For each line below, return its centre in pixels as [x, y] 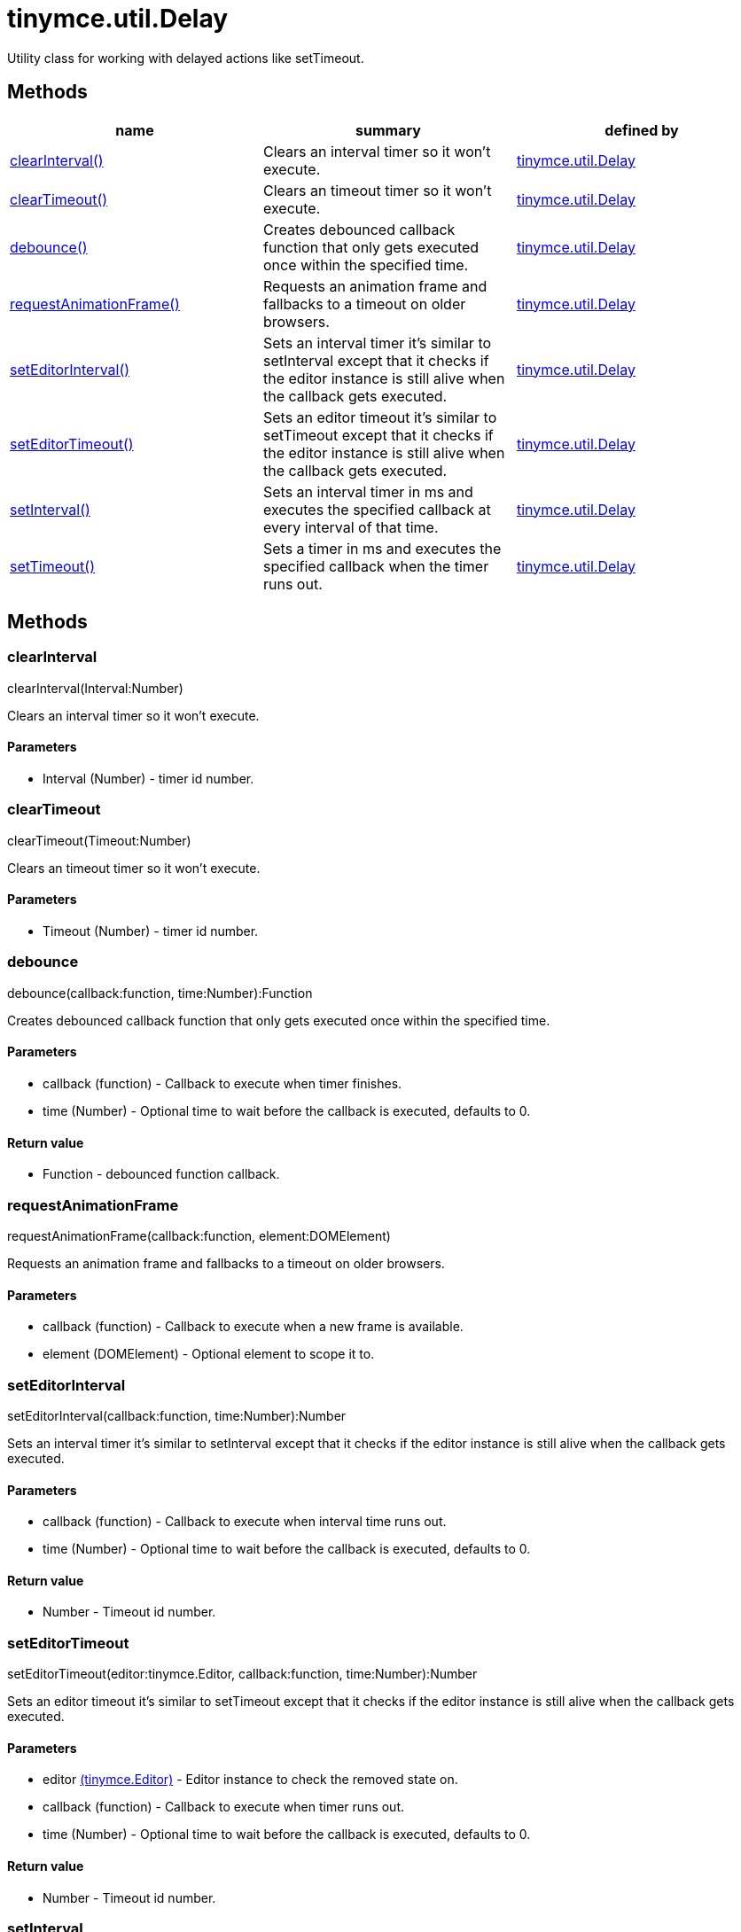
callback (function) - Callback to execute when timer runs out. [224, 1807]
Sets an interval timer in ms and [368, 491]
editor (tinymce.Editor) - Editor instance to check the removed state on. [250, 1780]
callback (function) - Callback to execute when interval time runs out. [245, 1522]
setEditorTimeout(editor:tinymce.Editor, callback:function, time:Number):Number [242, 1674]
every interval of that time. [351, 527]
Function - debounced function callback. [161, 1174]
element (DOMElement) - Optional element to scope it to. [209, 1354]
